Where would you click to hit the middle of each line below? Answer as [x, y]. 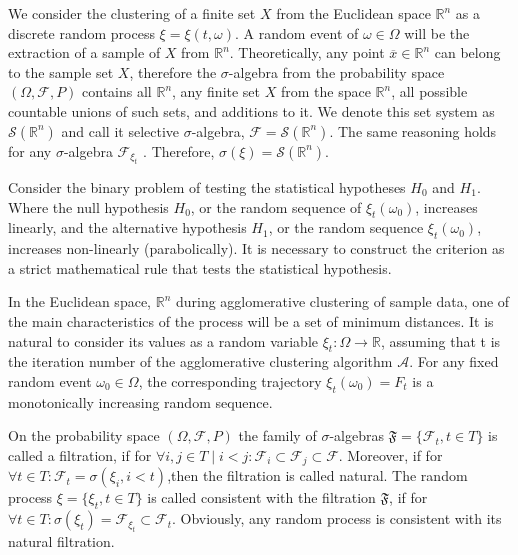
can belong [467, 52]
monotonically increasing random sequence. [140, 401]
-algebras [356, 435]
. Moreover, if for [390, 454]
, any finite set [216, 91]
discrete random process [81, 32]
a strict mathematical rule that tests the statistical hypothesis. [200, 267]
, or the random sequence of [276, 206]
